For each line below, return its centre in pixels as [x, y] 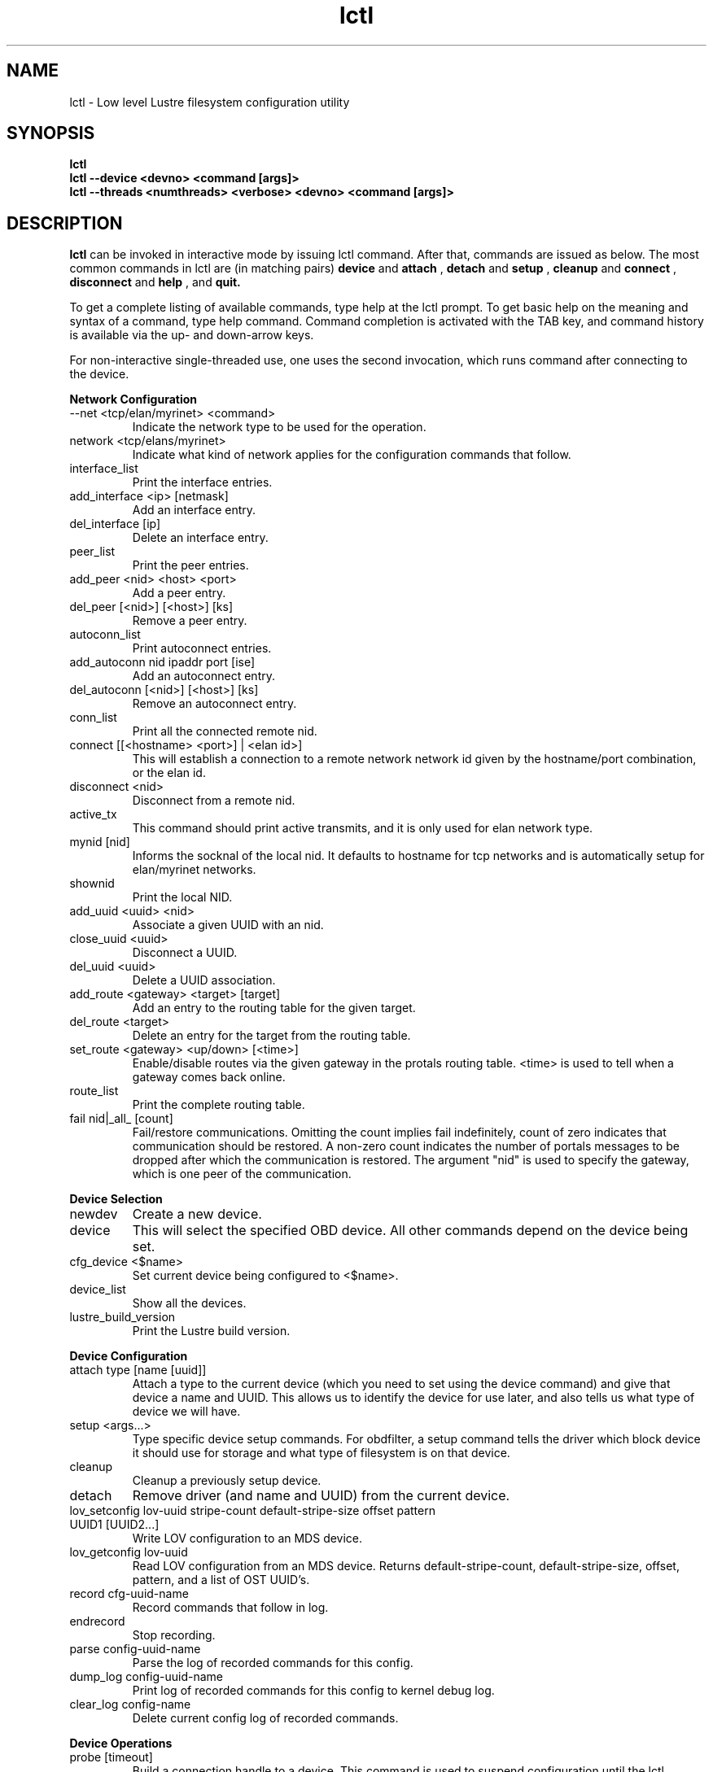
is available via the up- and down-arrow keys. [192, 335]
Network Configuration [133, 399]
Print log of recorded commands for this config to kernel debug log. [313, 1691]
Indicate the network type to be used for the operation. [279, 427]
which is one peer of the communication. [242, 1174]
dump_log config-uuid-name [147, 1677]
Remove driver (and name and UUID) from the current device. [321, 1496]
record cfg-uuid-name [129, 1594]
